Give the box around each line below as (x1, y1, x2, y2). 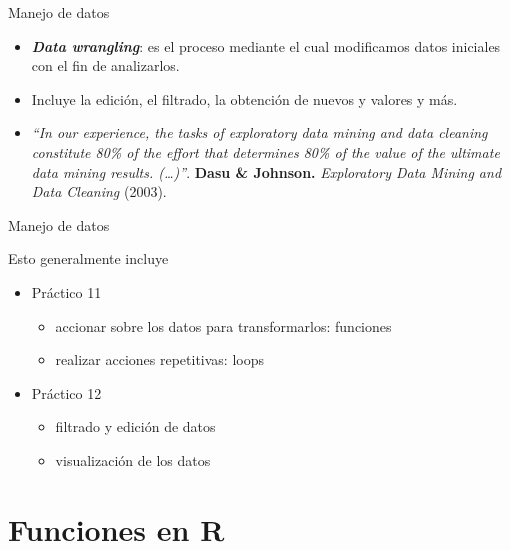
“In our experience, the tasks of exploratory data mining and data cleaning (31, 122, 488, 143)
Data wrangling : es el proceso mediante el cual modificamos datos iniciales (31, 35, 501, 56)
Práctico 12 (31, 382, 102, 403)
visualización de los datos (55, 449, 211, 470)
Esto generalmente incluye (8, 248, 169, 269)
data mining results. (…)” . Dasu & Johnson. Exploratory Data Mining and (31, 161, 502, 182)
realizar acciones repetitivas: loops (55, 349, 264, 370)
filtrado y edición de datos (55, 416, 216, 437)
